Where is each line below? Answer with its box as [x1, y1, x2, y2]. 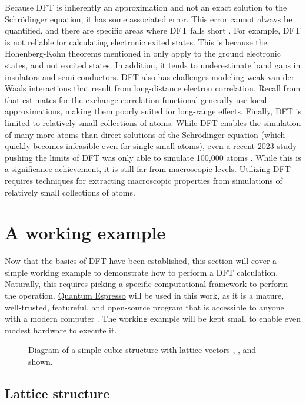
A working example [5, 220, 166, 245]
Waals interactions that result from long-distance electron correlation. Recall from [5, 82, 301, 94]
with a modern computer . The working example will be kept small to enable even [5, 312, 301, 325]
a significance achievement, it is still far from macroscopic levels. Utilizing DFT [5, 163, 291, 175]
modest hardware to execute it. [5, 323, 117, 336]
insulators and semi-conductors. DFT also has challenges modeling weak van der [5, 70, 295, 82]
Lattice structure [5, 384, 110, 402]
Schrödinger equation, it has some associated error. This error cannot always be [5, 12, 292, 25]
